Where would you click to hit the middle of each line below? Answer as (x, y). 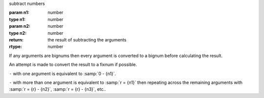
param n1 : (19, 13)
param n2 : (20, 26)
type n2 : (18, 33)
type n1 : (17, 19)
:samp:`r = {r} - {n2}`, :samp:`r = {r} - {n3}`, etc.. (57, 89)
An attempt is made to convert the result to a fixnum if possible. (73, 65)
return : (16, 39)
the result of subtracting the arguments (87, 39)
